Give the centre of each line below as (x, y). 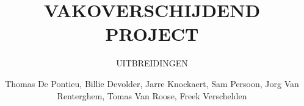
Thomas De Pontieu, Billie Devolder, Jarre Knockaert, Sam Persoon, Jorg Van (152, 83)
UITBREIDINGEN (152, 63)
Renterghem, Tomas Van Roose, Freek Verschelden (152, 95)
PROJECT (152, 34)
